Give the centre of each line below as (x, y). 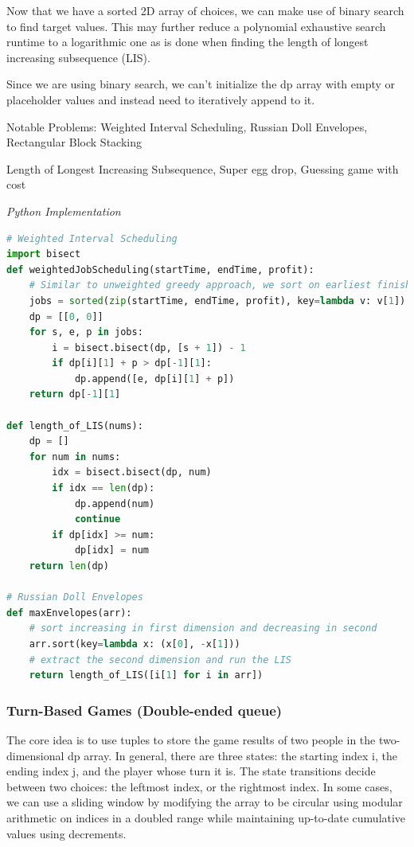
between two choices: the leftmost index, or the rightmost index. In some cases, (199, 786)
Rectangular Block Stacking (74, 142)
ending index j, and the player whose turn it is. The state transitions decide (191, 771)
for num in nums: (75, 457)
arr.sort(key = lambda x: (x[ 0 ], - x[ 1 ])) (135, 644)
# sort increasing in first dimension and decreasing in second (203, 628)
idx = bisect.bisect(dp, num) (132, 472)
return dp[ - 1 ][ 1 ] (75, 394)
